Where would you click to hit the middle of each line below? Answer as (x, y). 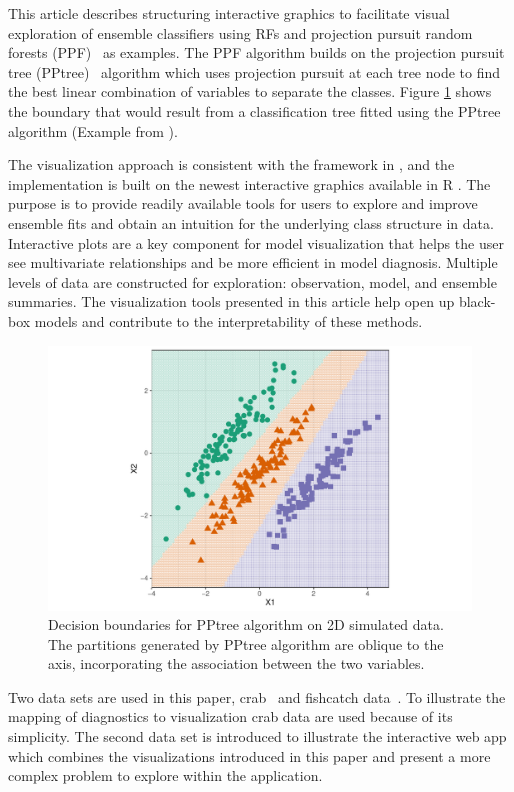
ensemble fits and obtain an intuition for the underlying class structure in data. (251, 222)
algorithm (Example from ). (93, 130)
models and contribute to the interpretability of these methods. (228, 320)
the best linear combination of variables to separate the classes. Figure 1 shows (250, 91)
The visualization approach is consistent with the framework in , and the (231, 164)
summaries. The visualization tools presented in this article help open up (231, 301)
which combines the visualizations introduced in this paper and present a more (249, 755)
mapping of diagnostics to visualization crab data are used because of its (230, 716)
